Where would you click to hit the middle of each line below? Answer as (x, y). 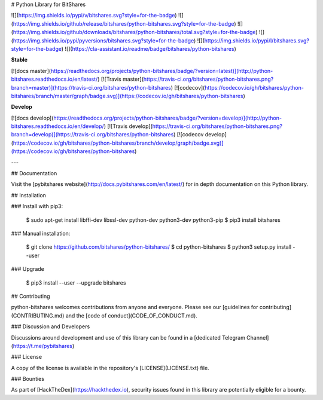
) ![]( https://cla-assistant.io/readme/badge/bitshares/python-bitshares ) (149, 48)
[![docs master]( (31, 71)
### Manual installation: (41, 233)
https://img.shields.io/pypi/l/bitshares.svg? (257, 40)
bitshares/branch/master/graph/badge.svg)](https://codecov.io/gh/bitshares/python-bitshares (127, 96)
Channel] (258, 337)
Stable (19, 60)
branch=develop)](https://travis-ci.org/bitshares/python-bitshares (92, 135)
